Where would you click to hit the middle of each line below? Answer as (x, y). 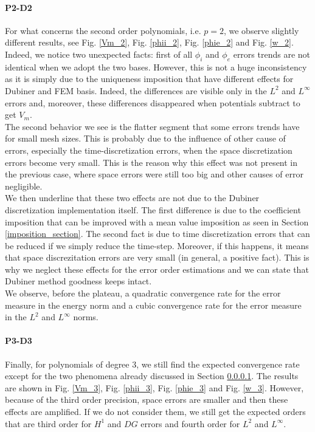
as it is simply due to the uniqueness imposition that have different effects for (149, 79)
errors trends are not (272, 54)
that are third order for (48, 423)
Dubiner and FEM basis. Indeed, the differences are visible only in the (136, 90)
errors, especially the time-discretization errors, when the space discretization (149, 150)
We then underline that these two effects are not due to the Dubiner (132, 198)
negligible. (24, 186)
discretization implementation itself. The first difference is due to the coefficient (153, 209)
